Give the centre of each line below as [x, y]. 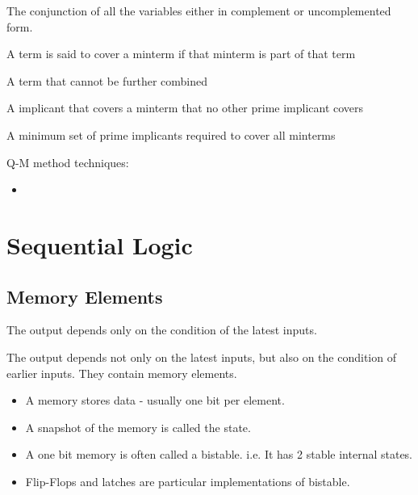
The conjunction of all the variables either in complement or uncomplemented [199, 10]
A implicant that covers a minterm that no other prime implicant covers [185, 108]
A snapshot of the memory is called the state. [138, 427]
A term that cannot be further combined [107, 80]
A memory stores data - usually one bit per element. [155, 400]
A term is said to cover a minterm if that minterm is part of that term [181, 54]
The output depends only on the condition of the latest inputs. [162, 330]
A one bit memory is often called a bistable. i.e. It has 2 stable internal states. [219, 454]
